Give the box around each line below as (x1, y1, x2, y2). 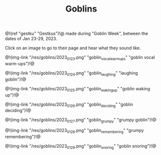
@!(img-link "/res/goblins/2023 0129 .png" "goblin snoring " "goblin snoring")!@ (5, 143, 156, 150)
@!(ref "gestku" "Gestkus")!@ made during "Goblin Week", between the (5, 30, 148, 37)
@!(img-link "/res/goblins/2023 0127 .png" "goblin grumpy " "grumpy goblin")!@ (5, 117, 157, 124)
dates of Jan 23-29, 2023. (5, 36, 58, 42)
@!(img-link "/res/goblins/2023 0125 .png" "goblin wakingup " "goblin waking (5, 85, 150, 93)
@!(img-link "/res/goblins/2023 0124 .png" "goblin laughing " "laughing (5, 70, 138, 77)
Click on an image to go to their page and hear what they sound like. (5, 45, 141, 51)
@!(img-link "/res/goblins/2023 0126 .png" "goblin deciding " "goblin (5, 101, 133, 108)
